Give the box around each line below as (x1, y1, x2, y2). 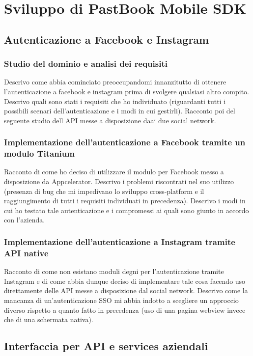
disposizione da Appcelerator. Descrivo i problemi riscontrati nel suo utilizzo (4, 176, 234, 187)
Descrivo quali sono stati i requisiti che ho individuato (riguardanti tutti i (4, 96, 226, 106)
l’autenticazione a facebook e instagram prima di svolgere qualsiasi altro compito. (4, 86, 250, 96)
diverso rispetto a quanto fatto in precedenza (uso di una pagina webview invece (4, 304, 246, 315)
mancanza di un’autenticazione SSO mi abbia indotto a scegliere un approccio (4, 295, 239, 305)
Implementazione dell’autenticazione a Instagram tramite (4, 235, 235, 247)
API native (4, 246, 49, 259)
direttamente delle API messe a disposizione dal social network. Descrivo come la (4, 285, 248, 296)
